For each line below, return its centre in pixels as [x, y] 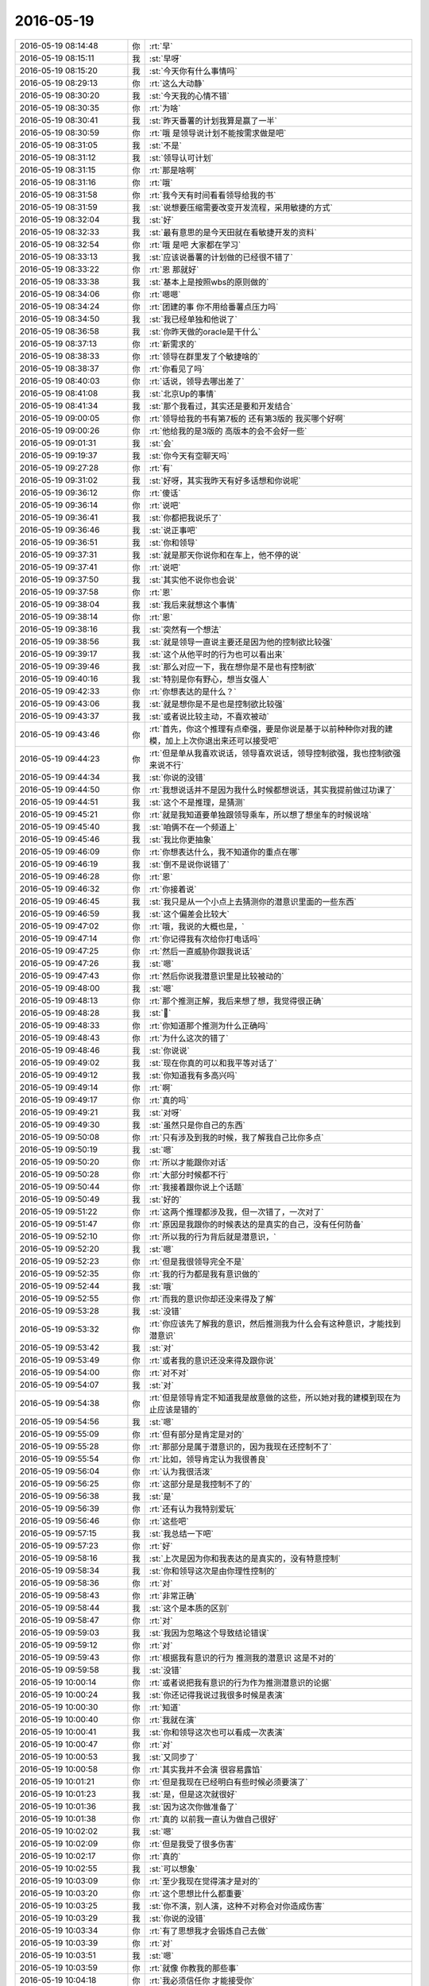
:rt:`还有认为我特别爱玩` [193, 1509]
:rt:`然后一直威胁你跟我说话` [201, 951]
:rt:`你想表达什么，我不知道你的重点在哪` [224, 852]
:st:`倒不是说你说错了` [189, 864]
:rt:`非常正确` [173, 1595]
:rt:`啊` [161, 1088]
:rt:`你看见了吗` [177, 369]
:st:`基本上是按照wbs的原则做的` [209, 282]
